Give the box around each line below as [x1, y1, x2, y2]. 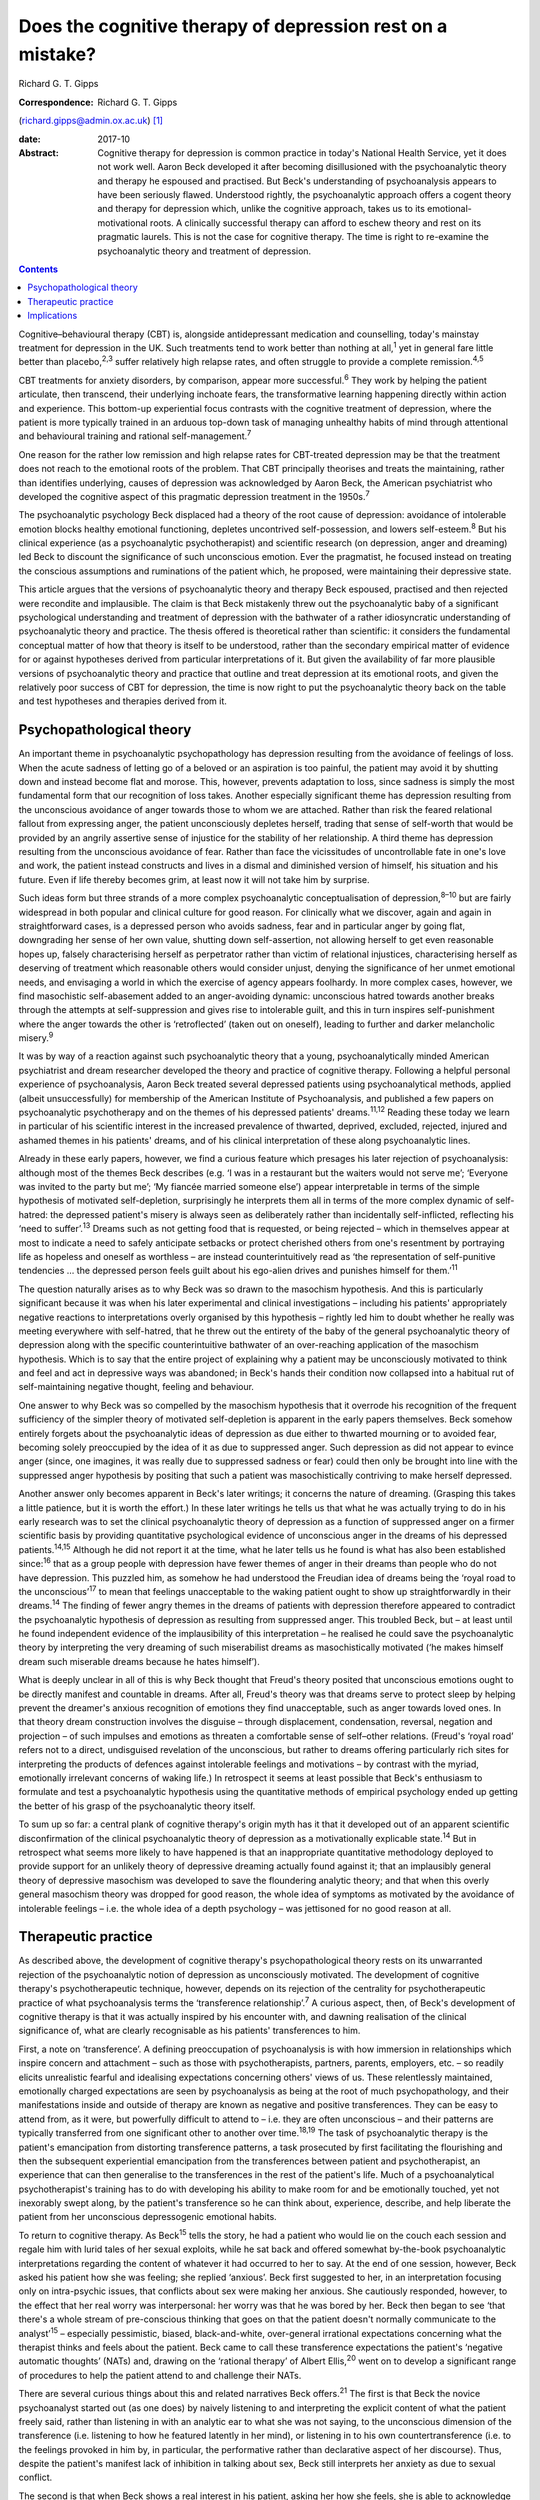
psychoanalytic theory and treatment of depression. [97, 245, 312, 257]
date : [18, 133, 41, 145]
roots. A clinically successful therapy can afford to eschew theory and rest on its [150, 216, 482, 229]
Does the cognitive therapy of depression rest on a [18, 15, 448, 37]
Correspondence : [18, 96, 94, 108]
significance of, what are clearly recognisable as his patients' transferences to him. [18, 2025, 361, 2037]
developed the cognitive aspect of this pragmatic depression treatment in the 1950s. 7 [18, 489, 370, 502]
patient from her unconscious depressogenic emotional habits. [18, 2211, 277, 2223]
